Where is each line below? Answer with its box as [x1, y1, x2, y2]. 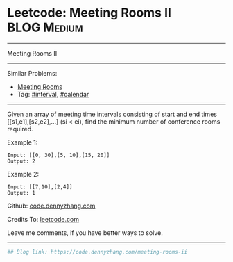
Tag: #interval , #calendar [17, 90, 89, 98]
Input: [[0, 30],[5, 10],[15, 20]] [7, 152, 110, 158]
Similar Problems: [7, 69, 58, 77]
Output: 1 [7, 189, 36, 196]
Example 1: [7, 138, 38, 147]
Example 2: [7, 170, 40, 178]
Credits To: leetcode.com [7, 215, 80, 223]
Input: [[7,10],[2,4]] [7, 183, 73, 190]
